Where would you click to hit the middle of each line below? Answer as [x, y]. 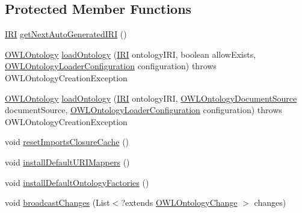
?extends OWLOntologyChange [179, 202]
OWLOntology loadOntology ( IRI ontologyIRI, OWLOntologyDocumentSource [151, 98]
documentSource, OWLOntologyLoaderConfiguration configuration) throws [143, 110]
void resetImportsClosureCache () [67, 142]
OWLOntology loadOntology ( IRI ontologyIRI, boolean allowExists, [131, 54]
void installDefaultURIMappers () [67, 162]
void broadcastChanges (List [57, 202]
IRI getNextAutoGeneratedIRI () [66, 34]
